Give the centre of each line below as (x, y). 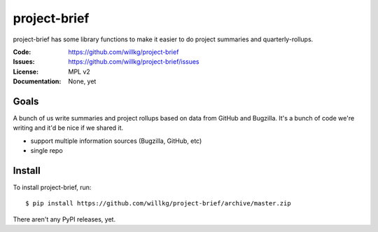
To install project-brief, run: (52, 187)
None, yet (82, 81)
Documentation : (37, 81)
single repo (47, 151)
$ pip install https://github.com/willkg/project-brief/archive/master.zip (158, 204)
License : (26, 71)
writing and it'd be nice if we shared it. (68, 128)
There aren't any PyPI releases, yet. (64, 219)
